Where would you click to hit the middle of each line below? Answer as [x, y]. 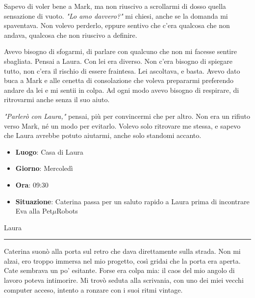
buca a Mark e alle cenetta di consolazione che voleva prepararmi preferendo [119, 80]
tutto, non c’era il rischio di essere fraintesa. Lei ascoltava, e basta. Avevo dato [122, 70]
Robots [67, 211]
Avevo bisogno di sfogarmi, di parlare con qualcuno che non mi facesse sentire [120, 51]
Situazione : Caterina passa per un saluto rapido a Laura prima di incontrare [132, 201]
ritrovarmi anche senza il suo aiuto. [57, 99]
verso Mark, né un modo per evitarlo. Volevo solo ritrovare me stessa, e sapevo [122, 125]
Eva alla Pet [34, 211]
